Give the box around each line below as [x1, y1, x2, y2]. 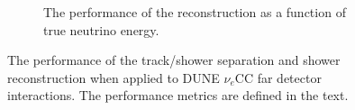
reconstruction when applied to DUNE [7, 68, 220, 87]
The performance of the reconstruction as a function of [43, 3, 346, 21]
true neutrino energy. [43, 20, 159, 39]
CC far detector [234, 68, 322, 87]
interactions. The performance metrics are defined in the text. [7, 86, 349, 105]
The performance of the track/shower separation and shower [7, 50, 341, 69]
